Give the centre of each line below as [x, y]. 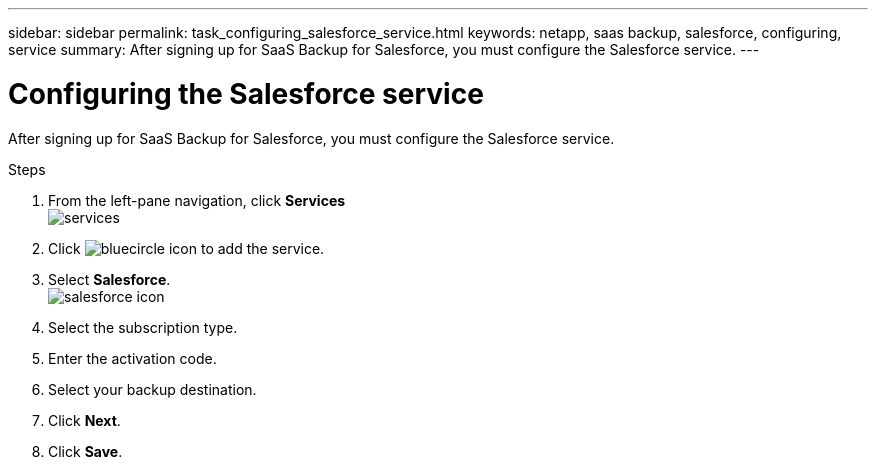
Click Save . [85, 451]
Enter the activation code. [132, 358]
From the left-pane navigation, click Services [197, 200]
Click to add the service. [186, 248]
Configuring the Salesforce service [246, 93]
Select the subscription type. [143, 327]
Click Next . [84, 420]
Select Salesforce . [109, 279]
